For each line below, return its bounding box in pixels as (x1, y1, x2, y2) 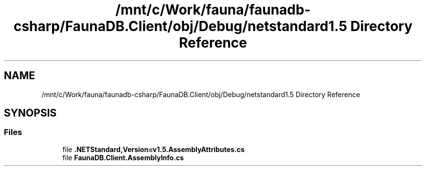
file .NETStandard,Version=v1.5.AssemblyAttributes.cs (62, 145, 245, 153)
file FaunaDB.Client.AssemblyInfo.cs (62, 153, 184, 162)
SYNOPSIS (4, 107, 57, 119)
